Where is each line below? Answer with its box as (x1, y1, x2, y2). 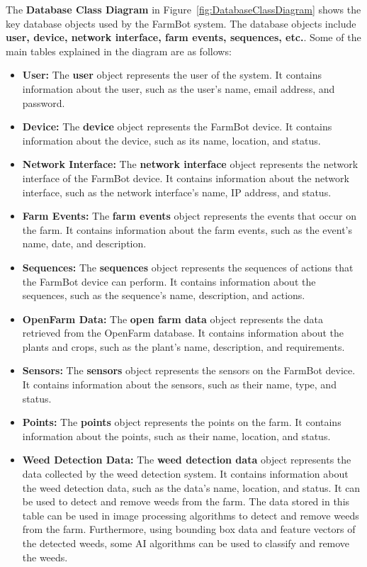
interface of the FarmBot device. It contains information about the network (22, 170, 349, 185)
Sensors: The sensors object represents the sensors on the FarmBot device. (22, 363, 356, 378)
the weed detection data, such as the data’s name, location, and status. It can (22, 480, 361, 495)
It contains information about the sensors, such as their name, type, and (22, 377, 337, 392)
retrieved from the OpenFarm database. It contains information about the (22, 325, 344, 340)
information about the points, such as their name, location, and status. (22, 428, 331, 443)
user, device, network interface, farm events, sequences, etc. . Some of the (6, 30, 361, 45)
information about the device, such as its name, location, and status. (22, 133, 321, 147)
